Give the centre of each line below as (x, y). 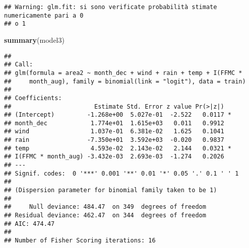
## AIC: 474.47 (29, 224)
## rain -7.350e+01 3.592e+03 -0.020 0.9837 (114, 140)
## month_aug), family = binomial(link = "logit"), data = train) (125, 81)
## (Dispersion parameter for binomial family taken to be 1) (111, 190)
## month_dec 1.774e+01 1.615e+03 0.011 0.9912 (114, 123)
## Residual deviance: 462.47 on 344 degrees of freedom (105, 216)
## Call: (19, 65)
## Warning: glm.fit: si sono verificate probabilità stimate (111, 7)
